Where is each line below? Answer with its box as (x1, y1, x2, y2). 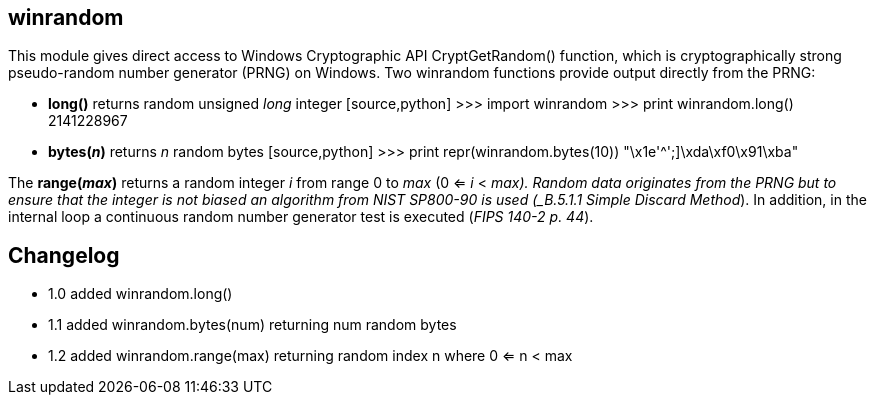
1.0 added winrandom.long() (48, 285, 233, 303)
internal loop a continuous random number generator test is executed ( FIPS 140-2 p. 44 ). (8, 208, 594, 226)
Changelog (8, 242, 120, 268)
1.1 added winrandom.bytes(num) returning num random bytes (48, 316, 457, 334)
